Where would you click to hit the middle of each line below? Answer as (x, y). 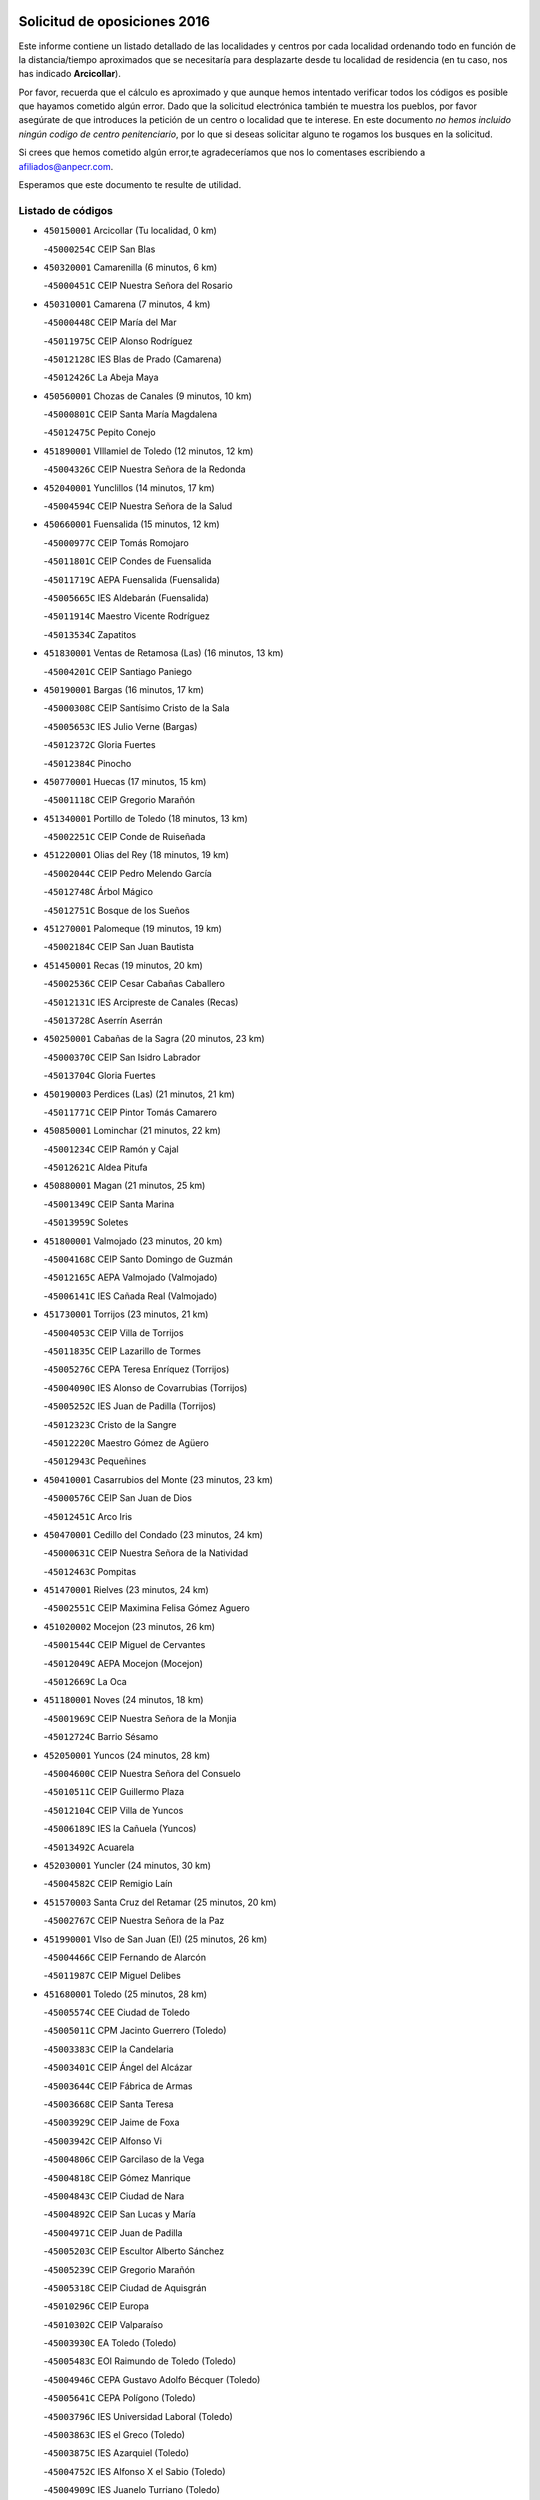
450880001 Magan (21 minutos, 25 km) (124, 1186)
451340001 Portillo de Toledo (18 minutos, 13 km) (146, 818)
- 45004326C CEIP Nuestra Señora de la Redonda (144, 469)
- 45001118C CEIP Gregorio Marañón (119, 800)
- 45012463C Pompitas (90, 1571)
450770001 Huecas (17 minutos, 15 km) (125, 781)
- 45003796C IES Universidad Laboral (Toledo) (138, 2416)
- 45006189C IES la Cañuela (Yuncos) (120, 1829)
